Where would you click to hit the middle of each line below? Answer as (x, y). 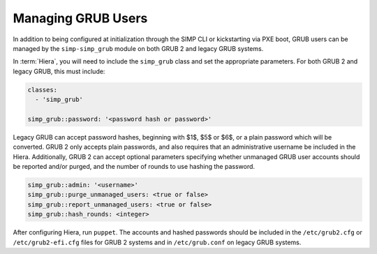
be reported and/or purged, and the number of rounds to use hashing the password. (134, 167)
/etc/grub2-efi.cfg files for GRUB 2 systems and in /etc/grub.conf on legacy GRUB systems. (157, 242)
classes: (43, 90)
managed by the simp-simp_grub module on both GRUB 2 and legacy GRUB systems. (138, 48)
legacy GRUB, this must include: (59, 71)
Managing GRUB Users (80, 18)
